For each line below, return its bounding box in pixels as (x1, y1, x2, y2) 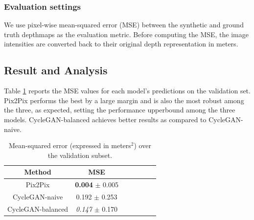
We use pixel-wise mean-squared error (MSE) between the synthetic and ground (4, 20, 244, 30)
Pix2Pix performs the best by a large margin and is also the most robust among (4, 95, 244, 105)
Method (24, 167, 51, 177)
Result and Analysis (4, 63, 108, 78)
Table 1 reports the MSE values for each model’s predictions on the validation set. (4, 86, 251, 96)
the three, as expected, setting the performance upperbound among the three (4, 105, 235, 115)
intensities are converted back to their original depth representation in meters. (4, 39, 238, 49)
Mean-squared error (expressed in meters (9, 140, 131, 151)
